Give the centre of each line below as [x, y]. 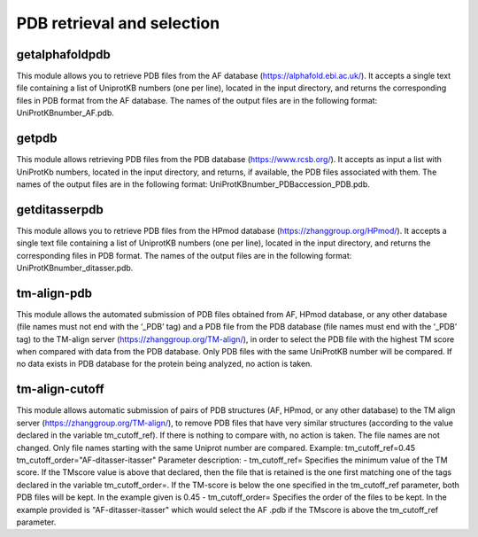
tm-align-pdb [54, 293]
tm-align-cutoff [61, 389]
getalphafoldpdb [63, 54]
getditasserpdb [60, 210]
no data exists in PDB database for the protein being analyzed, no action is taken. [165, 364]
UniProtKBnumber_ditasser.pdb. [75, 268]
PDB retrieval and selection [118, 23]
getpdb [37, 139]
